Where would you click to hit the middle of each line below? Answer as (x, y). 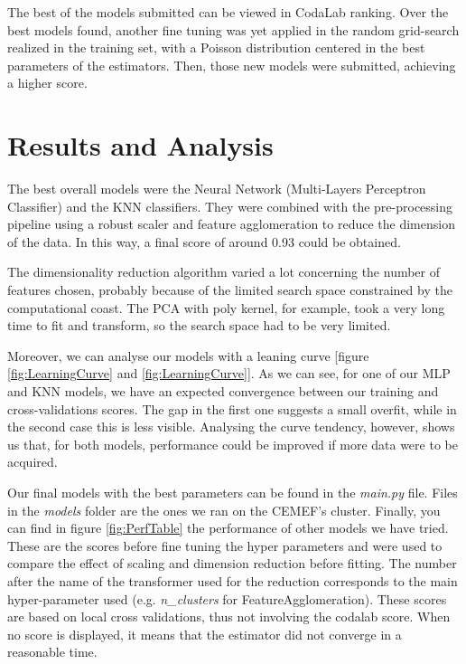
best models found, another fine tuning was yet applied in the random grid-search (233, 29)
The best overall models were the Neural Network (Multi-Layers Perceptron (217, 189)
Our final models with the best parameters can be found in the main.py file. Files (233, 492)
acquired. (33, 462)
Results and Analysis (140, 145)
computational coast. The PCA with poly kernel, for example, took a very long (226, 307)
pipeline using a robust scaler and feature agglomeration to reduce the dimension (231, 224)
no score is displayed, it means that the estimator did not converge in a (205, 634)
